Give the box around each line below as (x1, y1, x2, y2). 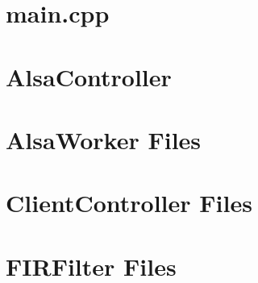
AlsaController (6, 60, 172, 93)
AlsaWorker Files (6, 123, 202, 156)
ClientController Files (6, 186, 252, 219)
